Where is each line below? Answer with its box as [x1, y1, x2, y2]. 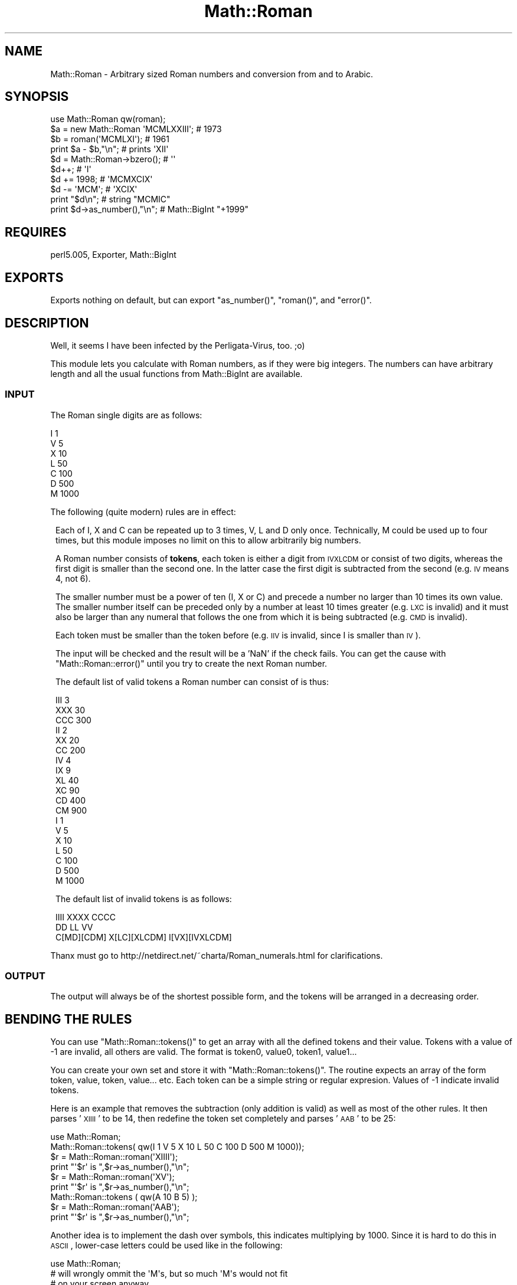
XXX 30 [55, 704, 86, 715]
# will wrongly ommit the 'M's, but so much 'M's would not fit [50, 1268, 288, 1279]
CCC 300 [55, 714, 91, 725]
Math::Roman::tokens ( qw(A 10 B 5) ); [50, 1192, 198, 1202]
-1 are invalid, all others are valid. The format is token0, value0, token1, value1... [50, 1047, 357, 1057]
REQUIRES [5, 224, 67, 240]
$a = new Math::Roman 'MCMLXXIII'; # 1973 [50, 124, 222, 135]
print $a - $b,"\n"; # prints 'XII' [50, 144, 169, 155]
